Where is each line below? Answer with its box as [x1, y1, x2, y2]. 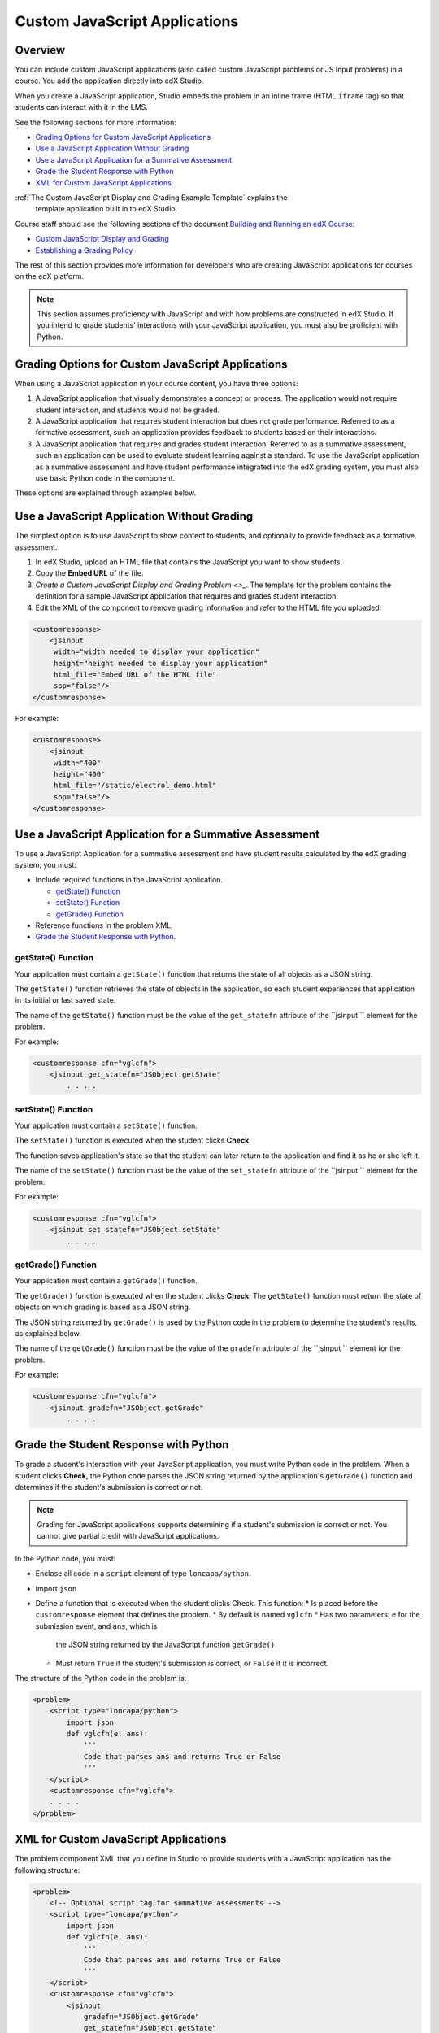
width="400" [53, 758, 102, 768]
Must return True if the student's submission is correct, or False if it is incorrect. [55, 1658, 329, 1668]
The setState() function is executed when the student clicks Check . [15, 1135, 251, 1146]
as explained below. [15, 1329, 81, 1339]
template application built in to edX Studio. [35, 204, 178, 214]
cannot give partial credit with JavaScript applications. [37, 1531, 219, 1541]
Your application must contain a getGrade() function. [15, 1276, 198, 1286]
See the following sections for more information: [15, 117, 176, 127]
